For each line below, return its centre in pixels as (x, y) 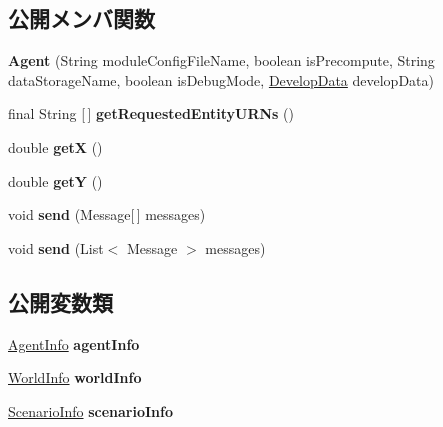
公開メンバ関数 (81, 18)
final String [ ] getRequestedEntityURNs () (151, 113)
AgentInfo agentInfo (74, 343)
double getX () (55, 146)
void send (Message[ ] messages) (107, 214)
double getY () (55, 180)
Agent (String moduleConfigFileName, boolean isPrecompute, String (221, 60)
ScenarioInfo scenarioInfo (91, 410)
